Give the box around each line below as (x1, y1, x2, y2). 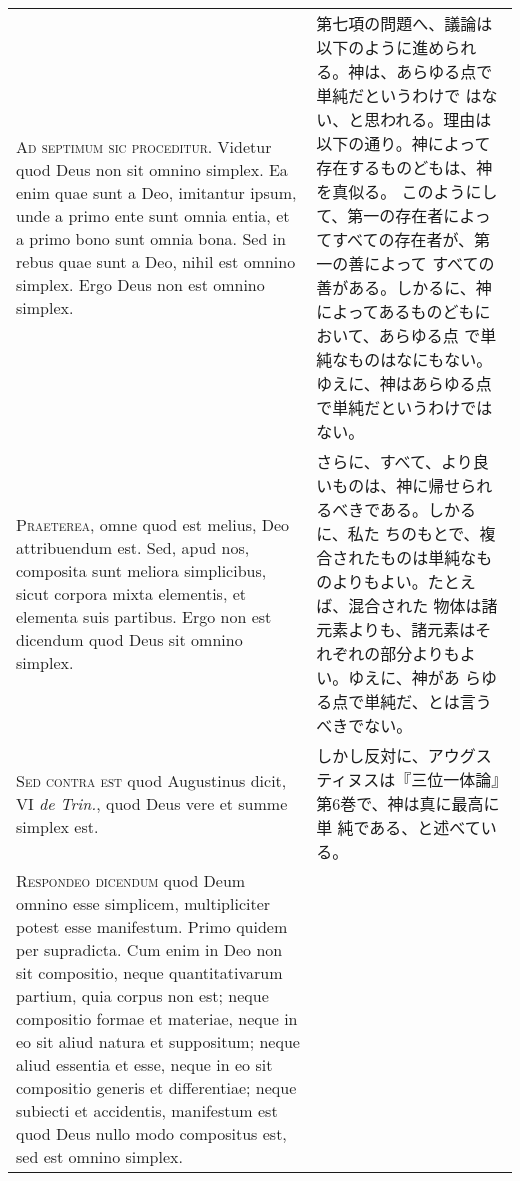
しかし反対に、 (316, 744, 428, 767)
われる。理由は (380, 108, 492, 131)
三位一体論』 (411, 768, 500, 791)
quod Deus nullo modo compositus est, (16, 1122, 287, 1145)
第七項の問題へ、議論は (316, 12, 493, 35)
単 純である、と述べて (316, 816, 481, 839)
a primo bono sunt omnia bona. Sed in (16, 227, 286, 250)
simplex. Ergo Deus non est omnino (16, 273, 265, 296)
